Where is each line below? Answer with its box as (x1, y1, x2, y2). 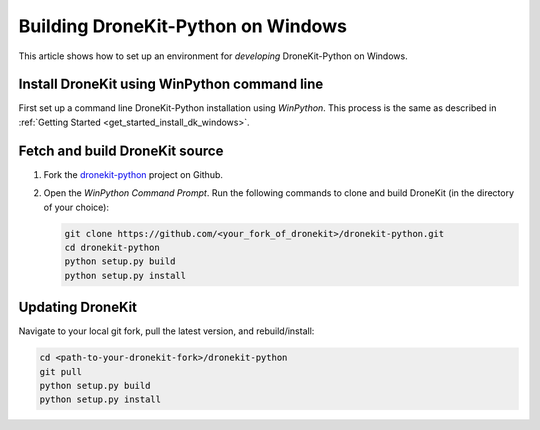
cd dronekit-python (64, 241, 160, 253)
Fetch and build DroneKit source (18, 142, 224, 159)
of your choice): (43, 201, 110, 213)
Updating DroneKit (18, 299, 138, 316)
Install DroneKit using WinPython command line (18, 76, 324, 93)
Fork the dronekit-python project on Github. (43, 168, 224, 180)
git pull (39, 366, 83, 377)
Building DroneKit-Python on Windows (18, 15, 347, 37)
